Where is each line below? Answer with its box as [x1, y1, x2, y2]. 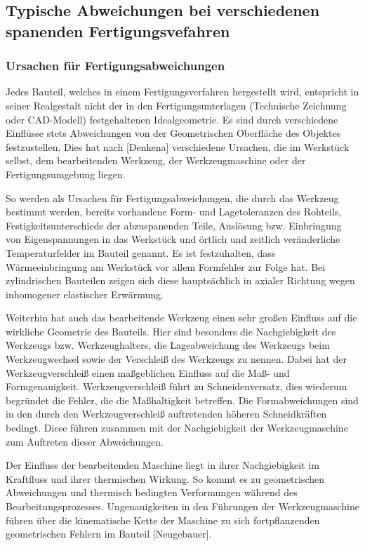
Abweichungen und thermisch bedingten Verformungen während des [6, 485, 298, 500]
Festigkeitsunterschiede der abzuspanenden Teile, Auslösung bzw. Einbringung [6, 218, 342, 232]
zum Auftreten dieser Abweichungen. [6, 434, 164, 448]
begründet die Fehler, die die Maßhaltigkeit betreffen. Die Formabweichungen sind [6, 392, 359, 407]
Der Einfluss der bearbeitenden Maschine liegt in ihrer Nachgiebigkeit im [6, 458, 319, 472]
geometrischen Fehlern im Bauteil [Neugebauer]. [6, 526, 212, 541]
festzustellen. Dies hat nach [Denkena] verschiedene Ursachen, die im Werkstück [6, 139, 350, 154]
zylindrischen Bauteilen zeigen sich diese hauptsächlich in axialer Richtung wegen [6, 273, 355, 288]
